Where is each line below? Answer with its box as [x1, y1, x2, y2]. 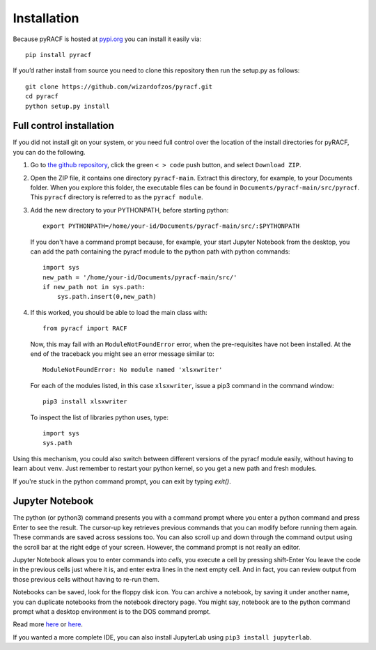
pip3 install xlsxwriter [42, 398, 127, 405]
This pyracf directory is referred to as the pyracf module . [30, 193, 203, 201]
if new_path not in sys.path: [42, 283, 146, 291]
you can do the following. [13, 148, 86, 156]
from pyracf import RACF [42, 325, 127, 332]
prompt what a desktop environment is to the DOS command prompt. [13, 607, 212, 616]
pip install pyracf [25, 51, 92, 59]
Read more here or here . [13, 620, 84, 628]
